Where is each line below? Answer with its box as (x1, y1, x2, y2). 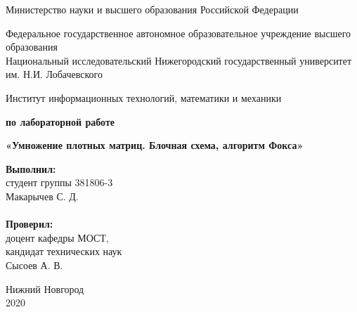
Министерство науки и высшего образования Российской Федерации (6, 2, 299, 16)
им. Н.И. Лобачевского (6, 67, 103, 82)
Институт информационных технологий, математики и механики (6, 90, 282, 105)
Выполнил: (6, 161, 56, 176)
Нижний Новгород (6, 281, 84, 296)
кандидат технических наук (6, 244, 122, 259)
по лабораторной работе (6, 114, 115, 129)
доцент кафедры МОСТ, (6, 230, 109, 245)
